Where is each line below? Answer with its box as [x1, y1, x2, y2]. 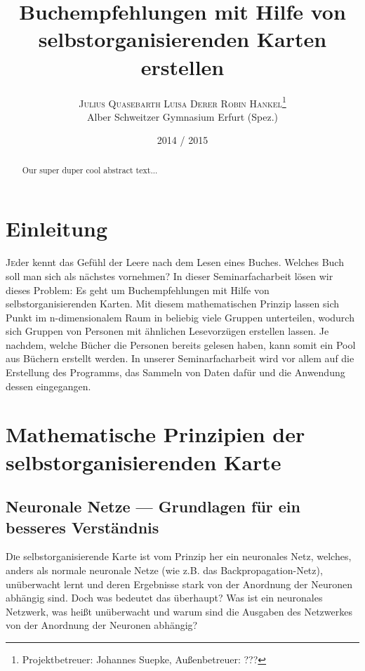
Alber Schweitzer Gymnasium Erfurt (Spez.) [87, 109, 278, 124]
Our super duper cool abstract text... [22, 164, 158, 175]
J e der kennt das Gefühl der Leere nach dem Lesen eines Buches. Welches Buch [6, 255, 344, 270]
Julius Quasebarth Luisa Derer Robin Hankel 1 [79, 93, 286, 110]
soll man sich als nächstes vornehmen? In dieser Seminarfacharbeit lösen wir [6, 268, 333, 283]
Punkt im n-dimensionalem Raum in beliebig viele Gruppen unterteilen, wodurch [6, 310, 354, 324]
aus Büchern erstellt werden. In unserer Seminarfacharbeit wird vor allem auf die [6, 351, 354, 366]
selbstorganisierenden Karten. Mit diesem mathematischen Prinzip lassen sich [6, 296, 340, 311]
